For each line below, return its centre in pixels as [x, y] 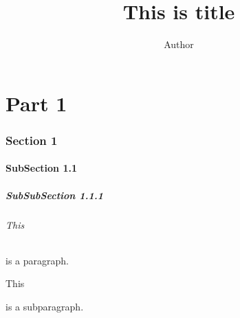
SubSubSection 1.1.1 [54, 195]
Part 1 [36, 103]
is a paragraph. [37, 260]
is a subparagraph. [45, 306]
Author [179, 44]
